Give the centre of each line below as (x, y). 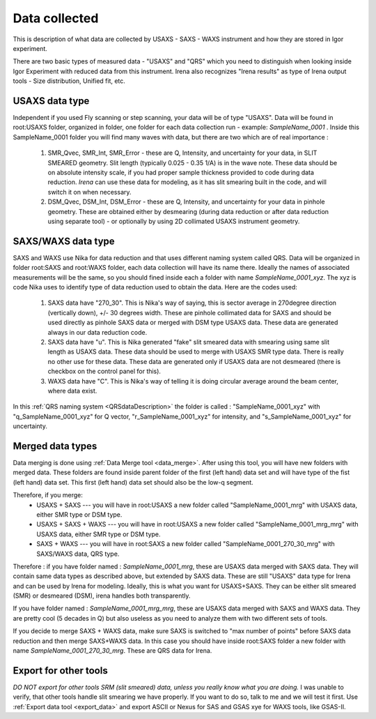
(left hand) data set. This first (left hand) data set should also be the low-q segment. (133, 482)
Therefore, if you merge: (48, 495)
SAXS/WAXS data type (64, 241)
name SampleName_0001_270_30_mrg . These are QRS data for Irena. (112, 651)
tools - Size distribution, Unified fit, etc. (69, 81)
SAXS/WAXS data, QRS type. (78, 554)
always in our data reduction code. (97, 332)
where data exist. (72, 391)
